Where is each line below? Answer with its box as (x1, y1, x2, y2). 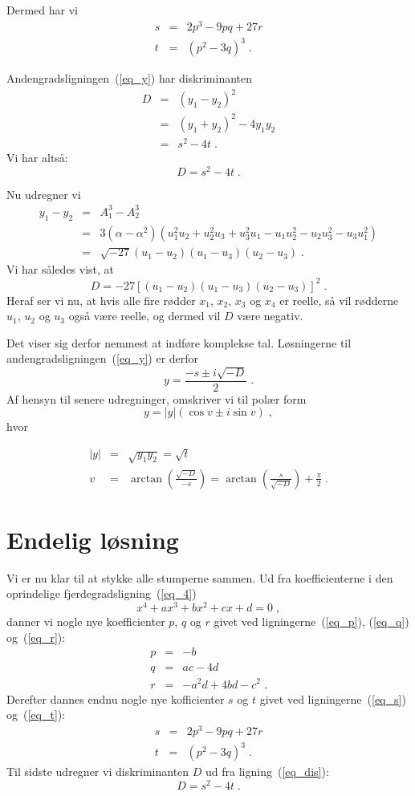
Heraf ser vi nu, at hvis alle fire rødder (6, 291, 196, 308)
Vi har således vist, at (6, 261, 115, 278)
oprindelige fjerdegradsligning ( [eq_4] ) (6, 585, 197, 602)
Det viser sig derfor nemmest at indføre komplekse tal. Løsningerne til (6, 334, 352, 351)
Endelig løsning (6, 522, 179, 555)
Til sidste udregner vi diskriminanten (6, 763, 189, 780)
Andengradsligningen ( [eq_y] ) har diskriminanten (6, 70, 253, 87)
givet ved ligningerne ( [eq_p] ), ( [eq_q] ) (214, 613, 409, 630)
